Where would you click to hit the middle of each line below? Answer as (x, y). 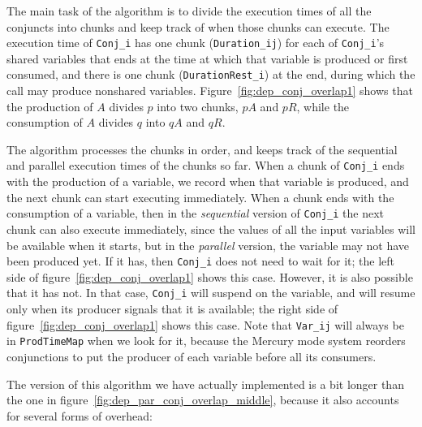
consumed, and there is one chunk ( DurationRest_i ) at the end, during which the (211, 74)
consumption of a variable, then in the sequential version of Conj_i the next (196, 213)
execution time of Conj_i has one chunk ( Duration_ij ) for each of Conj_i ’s (196, 43)
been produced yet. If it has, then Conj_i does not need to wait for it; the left (200, 261)
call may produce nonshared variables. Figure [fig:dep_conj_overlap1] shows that (210, 91)
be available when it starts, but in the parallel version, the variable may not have (208, 245)
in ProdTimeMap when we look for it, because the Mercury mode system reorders (206, 341)
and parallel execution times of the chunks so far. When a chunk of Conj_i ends (206, 165)
